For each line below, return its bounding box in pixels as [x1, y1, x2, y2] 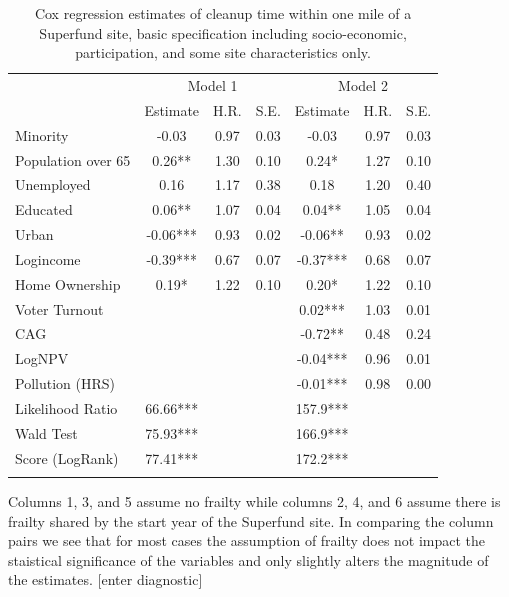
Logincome [15, 248, 81, 269]
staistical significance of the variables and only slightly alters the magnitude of [8, 549, 489, 570]
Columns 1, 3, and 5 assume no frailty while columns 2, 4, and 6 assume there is [8, 491, 501, 512]
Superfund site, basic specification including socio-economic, [39, 22, 407, 43]
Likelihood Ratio [15, 398, 118, 418]
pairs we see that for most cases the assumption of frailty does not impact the [8, 530, 486, 551]
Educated [15, 199, 73, 220]
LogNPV [15, 348, 69, 369]
